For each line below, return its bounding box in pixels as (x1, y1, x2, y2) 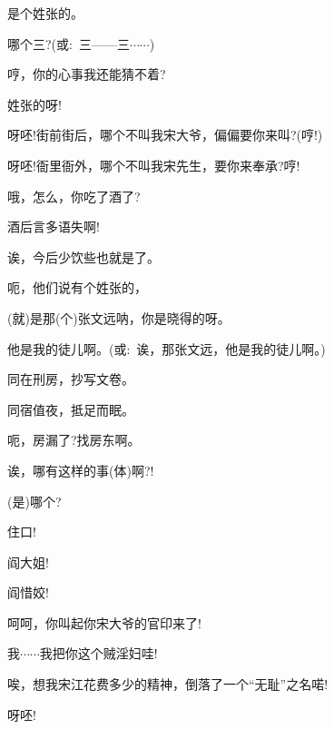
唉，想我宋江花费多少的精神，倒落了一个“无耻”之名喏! (7, 675, 329, 694)
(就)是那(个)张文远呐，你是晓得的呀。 (7, 308, 231, 327)
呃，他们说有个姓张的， (7, 278, 147, 297)
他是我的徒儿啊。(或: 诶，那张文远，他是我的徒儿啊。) (7, 339, 326, 358)
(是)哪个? (7, 491, 62, 510)
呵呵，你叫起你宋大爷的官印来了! (7, 613, 201, 632)
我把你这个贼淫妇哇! (39, 644, 158, 663)
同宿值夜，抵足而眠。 (7, 399, 134, 419)
